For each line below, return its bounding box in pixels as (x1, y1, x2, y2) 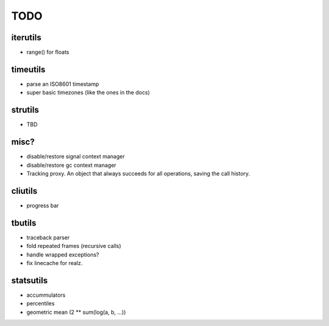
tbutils (11, 218, 37, 228)
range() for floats (26, 49, 69, 56)
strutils (11, 105, 39, 115)
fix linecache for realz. (26, 259, 83, 266)
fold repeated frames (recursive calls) (26, 243, 121, 250)
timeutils (11, 64, 46, 74)
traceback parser (26, 233, 70, 241)
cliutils (11, 186, 38, 196)
